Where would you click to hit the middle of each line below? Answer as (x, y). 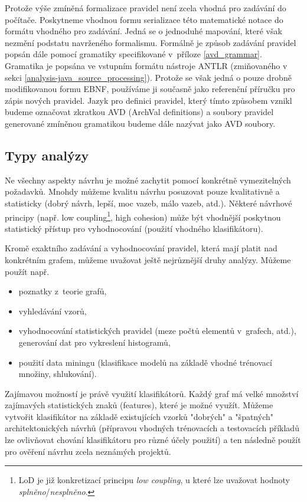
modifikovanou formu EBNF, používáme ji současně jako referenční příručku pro (150, 89)
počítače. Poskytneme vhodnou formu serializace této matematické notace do (144, 19)
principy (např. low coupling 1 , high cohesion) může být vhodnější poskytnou (143, 216)
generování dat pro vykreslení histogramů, (94, 342)
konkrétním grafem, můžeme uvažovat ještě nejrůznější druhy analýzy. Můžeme (148, 259)
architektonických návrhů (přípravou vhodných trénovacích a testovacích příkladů (152, 428)
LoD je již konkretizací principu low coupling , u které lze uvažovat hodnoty (154, 480)
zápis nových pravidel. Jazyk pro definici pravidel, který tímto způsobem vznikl (148, 100)
